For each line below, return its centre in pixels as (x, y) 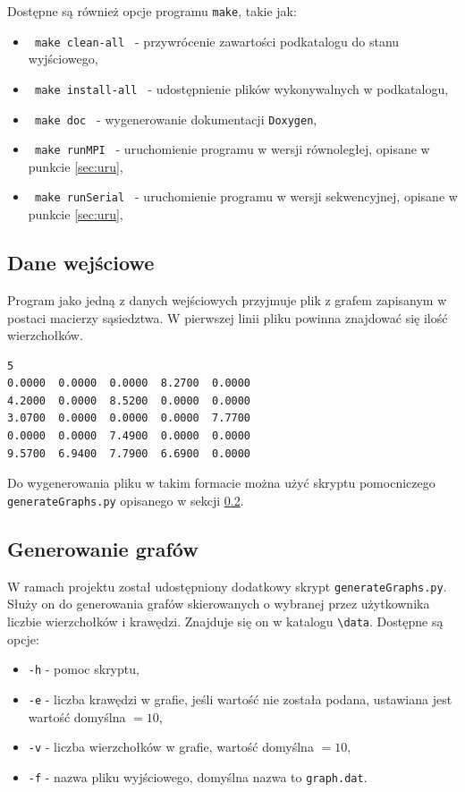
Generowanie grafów (103, 548)
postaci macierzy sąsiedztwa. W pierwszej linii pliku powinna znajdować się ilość (228, 317)
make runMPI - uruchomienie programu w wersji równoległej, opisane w (232, 149)
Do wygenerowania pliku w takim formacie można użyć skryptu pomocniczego (221, 483)
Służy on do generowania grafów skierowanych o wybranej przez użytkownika (219, 604)
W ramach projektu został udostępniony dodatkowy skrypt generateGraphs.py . (227, 586)
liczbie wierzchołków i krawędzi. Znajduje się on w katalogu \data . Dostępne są (225, 621)
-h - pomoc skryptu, (84, 669)
